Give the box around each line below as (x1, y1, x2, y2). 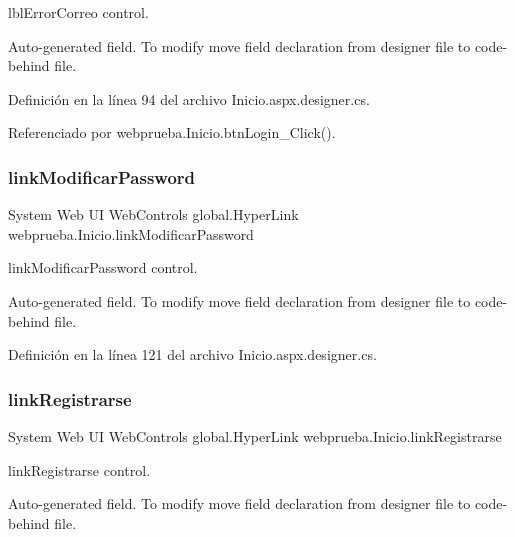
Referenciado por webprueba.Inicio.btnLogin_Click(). (8, 122, 336, 143)
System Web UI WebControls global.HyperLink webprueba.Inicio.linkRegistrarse (8, 425, 502, 446)
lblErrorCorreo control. (8, 2, 149, 22)
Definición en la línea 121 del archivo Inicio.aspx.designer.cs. (8, 344, 377, 365)
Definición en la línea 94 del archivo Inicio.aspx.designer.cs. (8, 88, 370, 109)
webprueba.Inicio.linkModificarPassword (8, 223, 254, 244)
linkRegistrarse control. (8, 459, 151, 480)
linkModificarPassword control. (8, 257, 198, 278)
